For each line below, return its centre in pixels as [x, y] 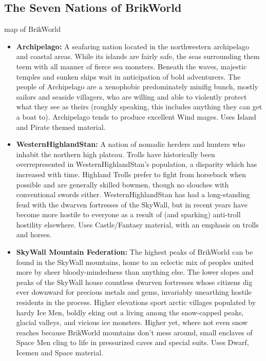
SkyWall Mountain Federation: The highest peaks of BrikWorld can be [135, 252]
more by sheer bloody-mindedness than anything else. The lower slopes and [135, 272]
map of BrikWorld [32, 29]
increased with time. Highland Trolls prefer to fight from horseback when [131, 174]
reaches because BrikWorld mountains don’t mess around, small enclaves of [134, 332]
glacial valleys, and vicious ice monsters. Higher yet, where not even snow [132, 322]
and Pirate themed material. [61, 127]
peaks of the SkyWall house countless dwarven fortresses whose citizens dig [134, 282]
